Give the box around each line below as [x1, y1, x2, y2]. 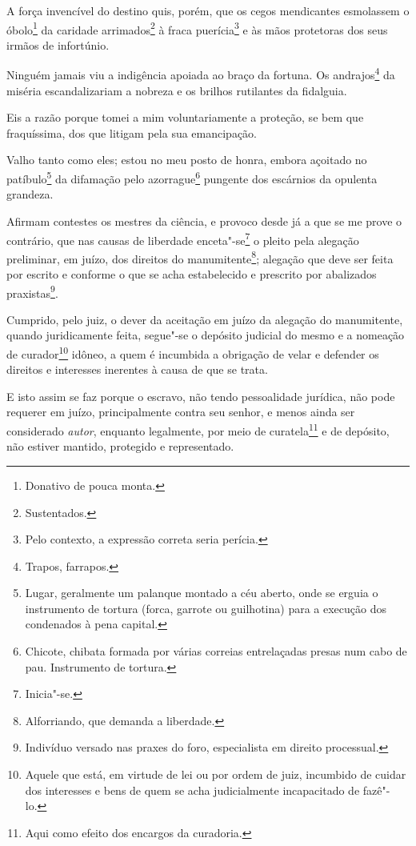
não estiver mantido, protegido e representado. [6, 438, 234, 455]
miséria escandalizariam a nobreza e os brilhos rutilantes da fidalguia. [6, 82, 347, 98]
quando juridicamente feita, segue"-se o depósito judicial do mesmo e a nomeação [6, 327, 405, 343]
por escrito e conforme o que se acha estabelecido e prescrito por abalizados [6, 266, 377, 282]
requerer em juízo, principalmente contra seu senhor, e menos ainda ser [6, 403, 355, 420]
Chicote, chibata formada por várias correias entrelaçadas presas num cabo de [25, 643, 407, 660]
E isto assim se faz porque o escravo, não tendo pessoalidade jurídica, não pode [6, 387, 395, 404]
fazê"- [362, 781, 390, 798]
